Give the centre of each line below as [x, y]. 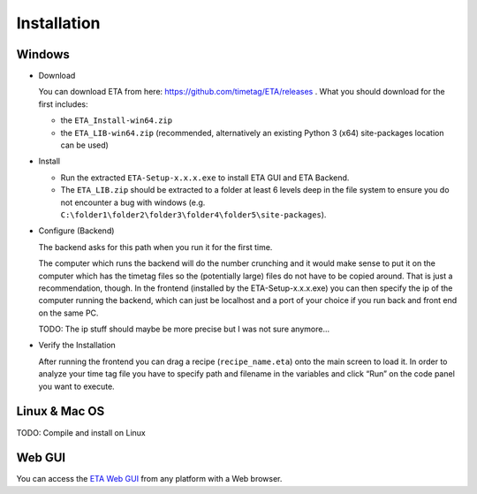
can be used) [85, 145]
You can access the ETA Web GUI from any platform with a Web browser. [149, 479]
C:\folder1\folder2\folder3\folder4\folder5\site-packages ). [193, 214]
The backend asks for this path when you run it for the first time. [155, 247]
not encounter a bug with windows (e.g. [133, 202]
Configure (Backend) [76, 231]
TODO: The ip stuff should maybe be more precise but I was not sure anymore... [184, 329]
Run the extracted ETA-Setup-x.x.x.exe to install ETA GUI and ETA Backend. [205, 178]
